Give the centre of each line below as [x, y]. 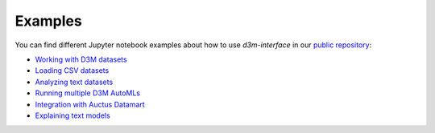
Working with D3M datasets [81, 59]
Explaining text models [72, 115]
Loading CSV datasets [72, 71]
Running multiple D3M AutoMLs [88, 93]
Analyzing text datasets [74, 82]
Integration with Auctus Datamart [90, 104]
